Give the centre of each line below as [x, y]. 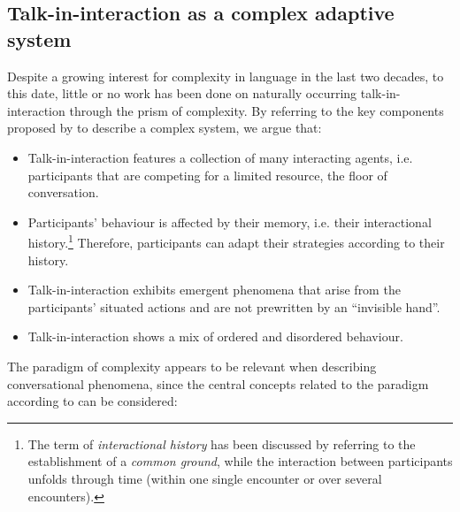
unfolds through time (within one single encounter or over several [205, 478]
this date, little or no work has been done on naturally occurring [182, 93]
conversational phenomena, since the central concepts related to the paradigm [218, 383]
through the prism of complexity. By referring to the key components [257, 110]
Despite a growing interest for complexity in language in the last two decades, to [226, 76]
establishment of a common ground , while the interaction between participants [240, 461]
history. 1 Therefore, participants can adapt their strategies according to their [236, 241]
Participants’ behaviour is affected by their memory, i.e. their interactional [230, 222]
